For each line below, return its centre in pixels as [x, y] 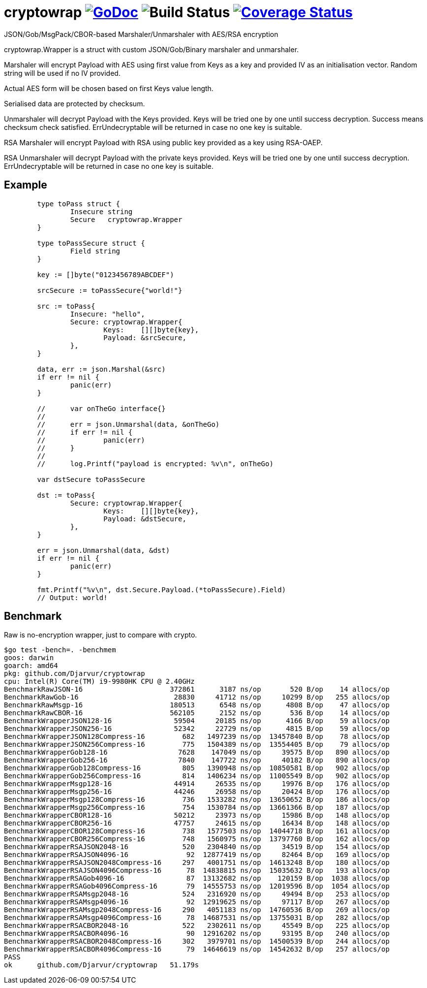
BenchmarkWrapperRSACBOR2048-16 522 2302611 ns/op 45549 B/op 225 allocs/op [197, 926]
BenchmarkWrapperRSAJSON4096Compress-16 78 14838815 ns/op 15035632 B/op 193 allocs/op [197, 871]
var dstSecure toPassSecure [91, 479]
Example [26, 185]
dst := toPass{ [66, 495]
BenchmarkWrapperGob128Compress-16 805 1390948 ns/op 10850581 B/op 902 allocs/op [197, 768]
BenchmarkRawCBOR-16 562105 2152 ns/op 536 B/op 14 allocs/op [197, 713]
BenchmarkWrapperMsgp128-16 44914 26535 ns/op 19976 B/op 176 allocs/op [197, 784]
